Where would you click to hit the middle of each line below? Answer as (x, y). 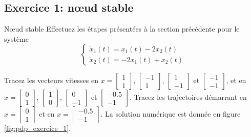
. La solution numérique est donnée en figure (171, 114)
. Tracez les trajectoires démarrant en (188, 97)
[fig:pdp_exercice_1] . (37, 128)
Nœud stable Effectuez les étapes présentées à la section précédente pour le (122, 29)
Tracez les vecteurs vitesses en (51, 80)
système (16, 38)
